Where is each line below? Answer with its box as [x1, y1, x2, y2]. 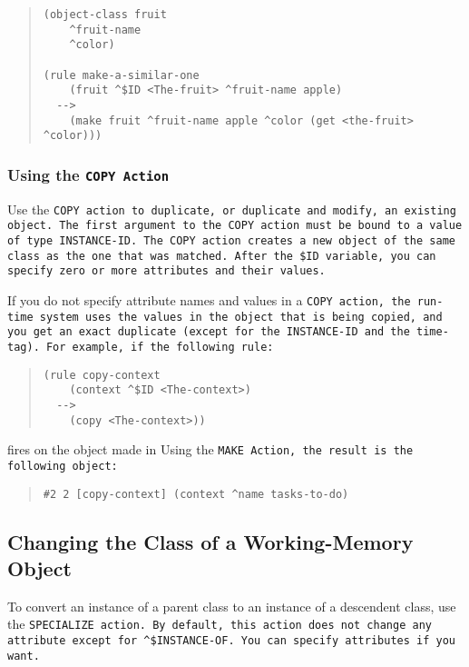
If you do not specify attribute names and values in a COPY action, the [7, 290, 411, 309]
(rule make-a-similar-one [43, 68, 200, 82]
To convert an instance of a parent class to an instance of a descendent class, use [7, 596, 456, 615]
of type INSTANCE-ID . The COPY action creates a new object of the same [7, 234, 455, 247]
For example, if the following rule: [45, 340, 274, 353]
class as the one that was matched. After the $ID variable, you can [7, 249, 436, 263]
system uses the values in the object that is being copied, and [39, 310, 443, 324]
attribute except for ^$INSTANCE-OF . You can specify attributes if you [7, 634, 455, 648]
